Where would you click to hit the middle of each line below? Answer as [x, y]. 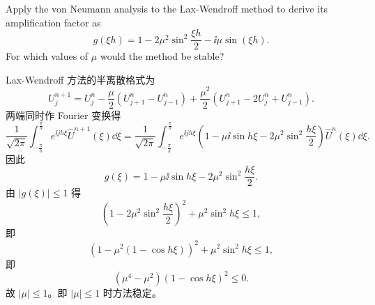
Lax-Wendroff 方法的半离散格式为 [81, 79]
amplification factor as [53, 22]
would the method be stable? [162, 56]
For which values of [47, 56]
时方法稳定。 [132, 292]
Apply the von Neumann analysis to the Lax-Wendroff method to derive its [167, 8]
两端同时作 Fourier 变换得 [63, 115]
